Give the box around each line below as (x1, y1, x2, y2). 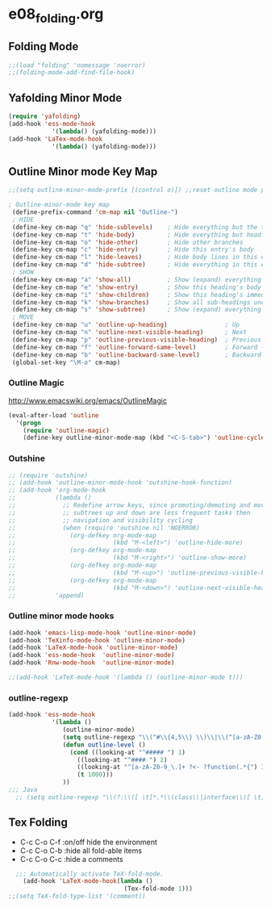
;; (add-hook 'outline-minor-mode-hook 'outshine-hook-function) (8, 479, 232, 487)
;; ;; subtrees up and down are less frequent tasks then (8, 508, 251, 517)
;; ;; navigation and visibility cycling (8, 516, 194, 525)
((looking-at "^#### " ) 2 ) (77, 755, 168, 764)
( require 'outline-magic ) (23, 426, 110, 434)
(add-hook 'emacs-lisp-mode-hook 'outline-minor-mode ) (8, 629, 197, 637)
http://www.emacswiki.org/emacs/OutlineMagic (8, 395, 168, 405)
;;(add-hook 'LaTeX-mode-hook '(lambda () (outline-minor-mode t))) (8, 673, 244, 682)
